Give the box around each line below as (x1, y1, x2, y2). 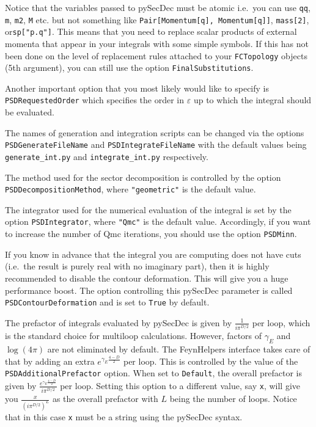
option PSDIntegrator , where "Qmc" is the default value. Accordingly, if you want (5, 215, 311, 228)
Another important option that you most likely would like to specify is (5, 81, 269, 94)
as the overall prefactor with (52, 392, 158, 405)
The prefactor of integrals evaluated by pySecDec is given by (5, 316, 232, 329)
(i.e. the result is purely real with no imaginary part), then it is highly (5, 260, 270, 272)
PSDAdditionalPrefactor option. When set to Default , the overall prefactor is (5, 367, 302, 379)
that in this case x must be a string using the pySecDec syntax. (5, 411, 243, 423)
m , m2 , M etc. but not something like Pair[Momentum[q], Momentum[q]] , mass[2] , (5, 13, 309, 26)
